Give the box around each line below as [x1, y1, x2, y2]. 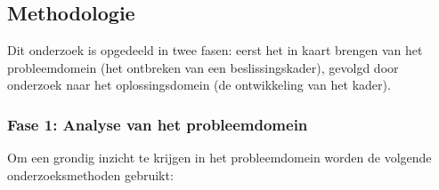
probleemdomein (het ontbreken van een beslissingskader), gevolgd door [7, 58, 399, 76]
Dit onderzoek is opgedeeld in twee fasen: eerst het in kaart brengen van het [7, 41, 423, 59]
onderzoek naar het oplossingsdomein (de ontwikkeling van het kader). [7, 75, 391, 94]
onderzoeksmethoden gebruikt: [7, 165, 174, 184]
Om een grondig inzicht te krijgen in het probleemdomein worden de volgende [7, 148, 432, 166]
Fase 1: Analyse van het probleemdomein [7, 113, 308, 135]
